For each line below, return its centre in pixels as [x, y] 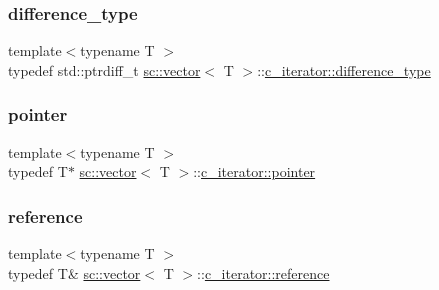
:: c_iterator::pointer [254, 171]
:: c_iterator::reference [263, 272]
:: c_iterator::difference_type [344, 69]
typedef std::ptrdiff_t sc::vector [104, 69]
